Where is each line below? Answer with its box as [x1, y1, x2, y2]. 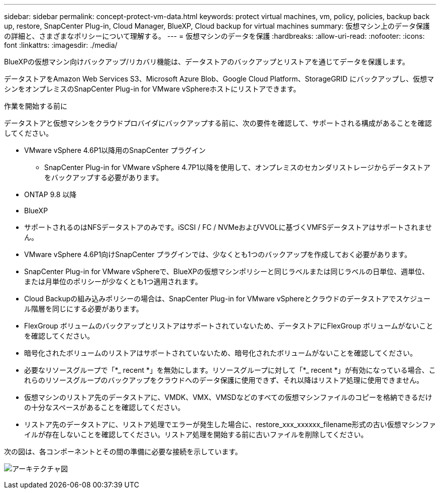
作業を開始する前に [4, 102, 67, 110]
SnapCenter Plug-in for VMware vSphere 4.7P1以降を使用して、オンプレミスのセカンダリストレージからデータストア [44, 163, 430, 172]
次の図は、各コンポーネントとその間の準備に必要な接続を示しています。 [4, 447, 242, 456]
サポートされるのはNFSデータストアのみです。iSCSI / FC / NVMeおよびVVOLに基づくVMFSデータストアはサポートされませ [24, 223, 432, 231]
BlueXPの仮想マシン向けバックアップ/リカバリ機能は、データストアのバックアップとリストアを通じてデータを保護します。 [4, 57, 409, 66]
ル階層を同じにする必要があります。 [24, 304, 143, 313]
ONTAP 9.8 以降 [24, 190, 77, 199]
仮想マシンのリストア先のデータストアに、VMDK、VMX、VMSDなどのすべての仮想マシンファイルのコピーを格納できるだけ [24, 393, 432, 401]
